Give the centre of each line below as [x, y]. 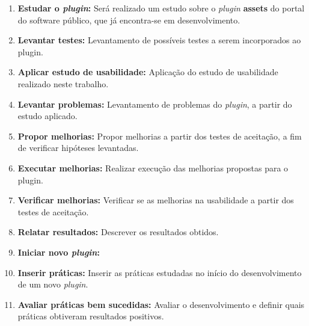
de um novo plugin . [53, 284]
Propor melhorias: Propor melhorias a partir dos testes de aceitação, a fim [160, 136]
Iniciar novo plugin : [59, 252]
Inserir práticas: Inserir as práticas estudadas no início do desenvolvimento [160, 272]
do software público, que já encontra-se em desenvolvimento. [129, 20]
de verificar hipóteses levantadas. [78, 148]
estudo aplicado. [47, 116]
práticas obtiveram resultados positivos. [91, 316]
